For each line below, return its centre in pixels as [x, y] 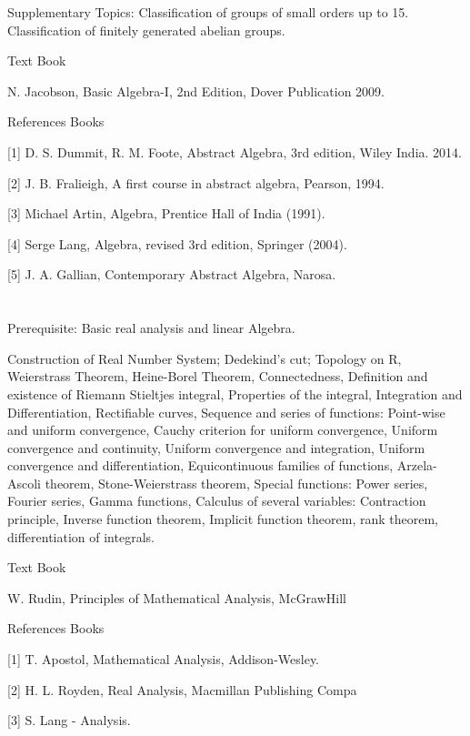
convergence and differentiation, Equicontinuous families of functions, [200, 465]
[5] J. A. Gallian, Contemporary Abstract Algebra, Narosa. [172, 274]
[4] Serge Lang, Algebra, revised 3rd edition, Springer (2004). [177, 243]
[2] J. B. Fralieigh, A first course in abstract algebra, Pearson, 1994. [196, 182]
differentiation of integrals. [81, 536]
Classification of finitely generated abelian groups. [146, 30]
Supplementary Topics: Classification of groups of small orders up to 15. [208, 12]
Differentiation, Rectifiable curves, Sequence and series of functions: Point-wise [226, 412]
